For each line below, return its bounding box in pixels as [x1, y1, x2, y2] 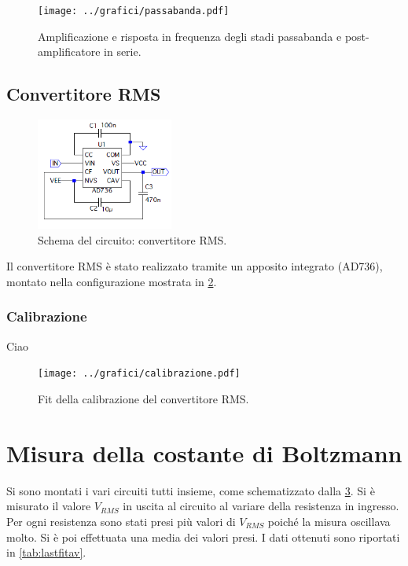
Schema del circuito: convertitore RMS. [38, 231, 227, 248]
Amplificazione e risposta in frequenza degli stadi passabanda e [38, 28, 342, 44]
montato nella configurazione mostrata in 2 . [6, 273, 217, 289]
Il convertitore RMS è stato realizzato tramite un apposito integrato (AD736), [6, 258, 383, 274]
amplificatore [38, 43, 101, 60]
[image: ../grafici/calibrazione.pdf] [38, 368, 241, 380]
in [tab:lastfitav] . [6, 544, 86, 560]
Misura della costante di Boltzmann [6, 436, 402, 469]
